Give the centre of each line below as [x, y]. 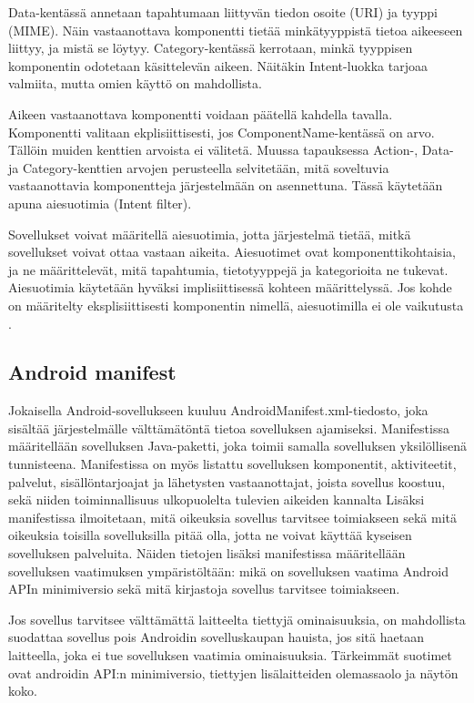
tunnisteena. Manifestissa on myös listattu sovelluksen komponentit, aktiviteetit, [232, 464]
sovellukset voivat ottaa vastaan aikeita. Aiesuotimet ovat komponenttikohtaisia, [232, 252]
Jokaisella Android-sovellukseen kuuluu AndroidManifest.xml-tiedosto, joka [218, 410]
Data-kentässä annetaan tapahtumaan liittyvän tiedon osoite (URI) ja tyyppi [223, 12]
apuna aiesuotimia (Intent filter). [100, 203]
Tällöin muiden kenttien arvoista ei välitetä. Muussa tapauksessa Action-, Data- [231, 150]
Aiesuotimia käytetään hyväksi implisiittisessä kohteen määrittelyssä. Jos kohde [230, 287]
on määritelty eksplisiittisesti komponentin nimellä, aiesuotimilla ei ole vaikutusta [236, 305]
